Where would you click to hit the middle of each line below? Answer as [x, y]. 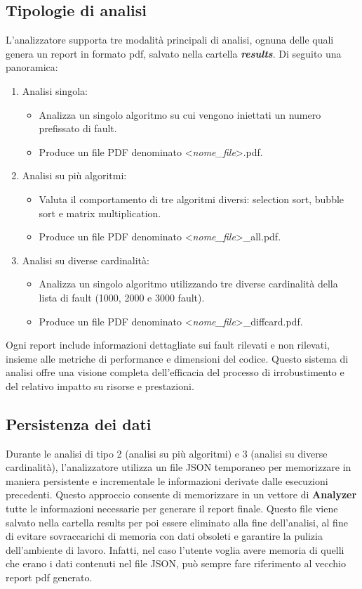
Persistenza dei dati [79, 423]
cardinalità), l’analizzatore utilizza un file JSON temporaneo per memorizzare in [179, 467]
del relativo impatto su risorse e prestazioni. [100, 386]
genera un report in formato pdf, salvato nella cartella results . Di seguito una [174, 53]
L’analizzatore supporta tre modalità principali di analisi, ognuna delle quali [170, 40]
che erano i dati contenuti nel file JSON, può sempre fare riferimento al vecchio [176, 563]
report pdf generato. [49, 577]
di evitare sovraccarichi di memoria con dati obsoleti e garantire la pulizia [164, 536]
